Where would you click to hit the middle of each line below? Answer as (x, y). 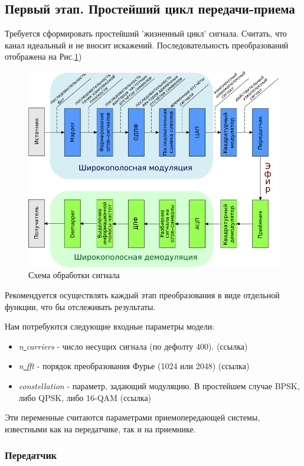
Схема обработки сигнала (74, 275)
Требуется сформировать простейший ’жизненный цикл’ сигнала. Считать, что (146, 33)
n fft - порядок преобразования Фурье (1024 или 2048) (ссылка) (134, 366)
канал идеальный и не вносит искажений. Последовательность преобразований (147, 45)
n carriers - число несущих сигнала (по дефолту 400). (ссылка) (133, 346)
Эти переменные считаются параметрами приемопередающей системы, (133, 417)
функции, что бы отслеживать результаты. (80, 306)
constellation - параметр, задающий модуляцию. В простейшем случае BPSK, (159, 386)
